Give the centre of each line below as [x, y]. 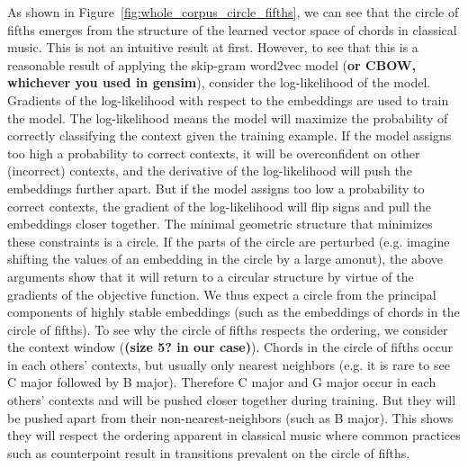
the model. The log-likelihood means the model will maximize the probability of [228, 117]
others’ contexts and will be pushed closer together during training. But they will [232, 400]
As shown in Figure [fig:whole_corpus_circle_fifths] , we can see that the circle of [233, 12]
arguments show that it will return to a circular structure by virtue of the [211, 276]
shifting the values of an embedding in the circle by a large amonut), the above [225, 259]
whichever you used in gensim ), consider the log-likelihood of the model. [219, 82]
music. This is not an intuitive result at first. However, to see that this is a [213, 47]
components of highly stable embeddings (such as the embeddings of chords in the [234, 312]
